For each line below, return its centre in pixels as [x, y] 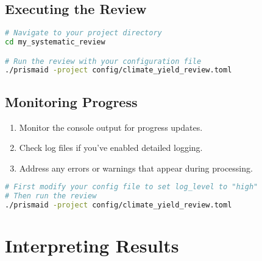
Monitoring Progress [71, 101]
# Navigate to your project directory [83, 33]
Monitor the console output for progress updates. [111, 127]
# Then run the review [51, 196]
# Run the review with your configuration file [103, 61]
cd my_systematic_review [55, 42]
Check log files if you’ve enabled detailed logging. [111, 148]
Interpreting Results [92, 245]
